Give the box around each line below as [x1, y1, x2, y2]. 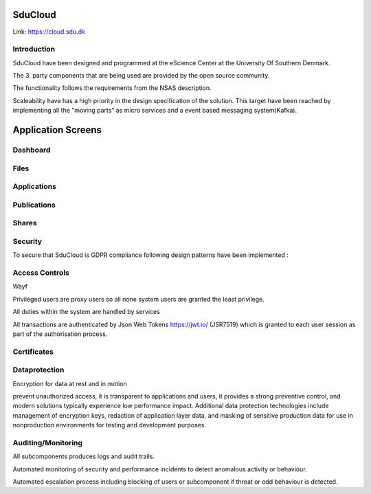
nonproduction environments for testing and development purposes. [12, 421, 206, 429]
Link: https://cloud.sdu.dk [12, 27, 85, 36]
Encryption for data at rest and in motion [12, 379, 127, 388]
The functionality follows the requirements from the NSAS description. [12, 84, 212, 92]
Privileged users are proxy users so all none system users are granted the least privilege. [12, 295, 265, 303]
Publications [12, 200, 56, 210]
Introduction [12, 45, 55, 54]
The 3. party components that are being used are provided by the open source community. [12, 71, 270, 80]
